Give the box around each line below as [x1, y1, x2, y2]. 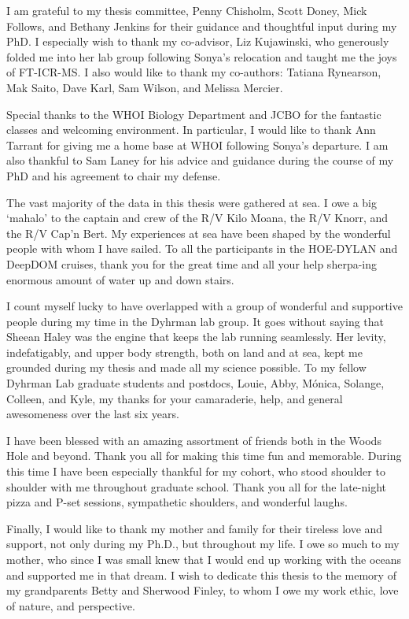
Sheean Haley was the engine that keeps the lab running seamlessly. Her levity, [6, 328, 386, 345]
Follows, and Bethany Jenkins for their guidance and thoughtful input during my [6, 17, 397, 34]
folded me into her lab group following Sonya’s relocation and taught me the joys [6, 48, 397, 65]
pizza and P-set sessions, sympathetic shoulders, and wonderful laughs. [6, 494, 348, 510]
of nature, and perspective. [6, 597, 135, 613]
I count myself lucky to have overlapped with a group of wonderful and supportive [6, 298, 403, 314]
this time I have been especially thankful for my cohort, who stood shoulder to [6, 463, 385, 480]
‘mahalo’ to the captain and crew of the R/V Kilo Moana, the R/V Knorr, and [6, 209, 389, 226]
